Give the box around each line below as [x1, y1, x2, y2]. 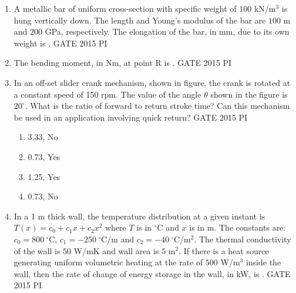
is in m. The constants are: [189, 221, 286, 234]
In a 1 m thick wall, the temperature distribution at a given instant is [14, 209, 265, 222]
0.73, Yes [28, 150, 60, 162]
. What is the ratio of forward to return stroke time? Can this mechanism [25, 99, 290, 112]
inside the [245, 256, 281, 268]
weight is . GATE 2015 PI [14, 36, 107, 49]
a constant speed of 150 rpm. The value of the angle [14, 88, 201, 100]
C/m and [101, 232, 134, 245]
